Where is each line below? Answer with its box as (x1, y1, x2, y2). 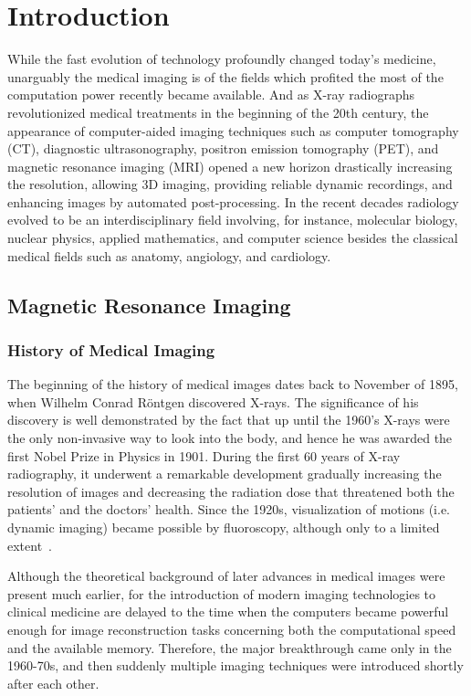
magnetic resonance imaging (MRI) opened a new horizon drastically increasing (7, 156, 453, 175)
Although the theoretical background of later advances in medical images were (7, 566, 445, 585)
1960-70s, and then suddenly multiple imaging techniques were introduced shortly (7, 656, 464, 675)
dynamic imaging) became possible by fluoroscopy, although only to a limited (7, 518, 440, 536)
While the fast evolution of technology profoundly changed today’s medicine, (7, 49, 436, 69)
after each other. (7, 673, 99, 692)
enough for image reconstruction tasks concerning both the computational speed (7, 619, 456, 638)
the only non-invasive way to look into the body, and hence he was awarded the (7, 428, 453, 448)
